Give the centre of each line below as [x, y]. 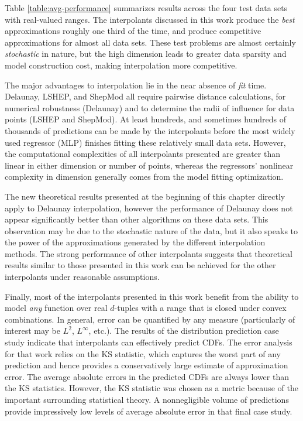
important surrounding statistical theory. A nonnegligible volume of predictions [147, 399]
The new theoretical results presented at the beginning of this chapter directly [145, 196]
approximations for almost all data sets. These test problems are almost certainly [150, 42]
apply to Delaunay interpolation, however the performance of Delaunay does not [149, 208]
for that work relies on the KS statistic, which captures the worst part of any [143, 353]
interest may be [32, 331]
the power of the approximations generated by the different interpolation [135, 242]
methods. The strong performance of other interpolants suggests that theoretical [149, 253]
